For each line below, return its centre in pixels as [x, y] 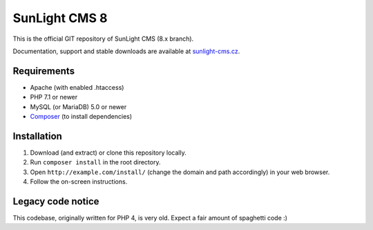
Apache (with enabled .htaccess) [77, 87]
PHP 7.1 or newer [54, 97]
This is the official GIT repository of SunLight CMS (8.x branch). [103, 39]
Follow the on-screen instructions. [79, 182]
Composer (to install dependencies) [81, 117]
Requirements [44, 71]
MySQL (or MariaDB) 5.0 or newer [78, 106]
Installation [37, 136]
